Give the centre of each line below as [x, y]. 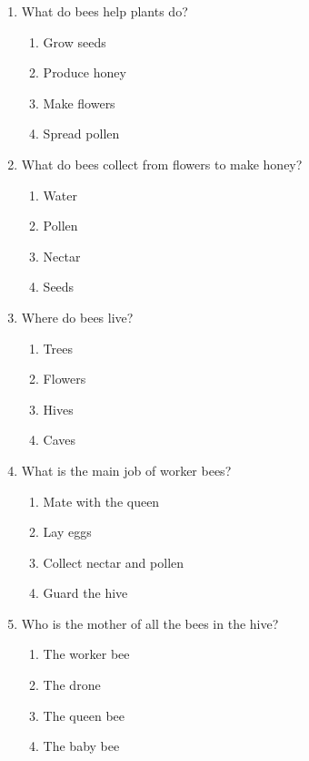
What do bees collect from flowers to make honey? [162, 164]
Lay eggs [67, 532]
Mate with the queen [101, 501]
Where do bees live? [77, 317]
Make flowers [79, 103]
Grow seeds [75, 41]
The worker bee [86, 654]
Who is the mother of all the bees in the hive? [150, 623]
